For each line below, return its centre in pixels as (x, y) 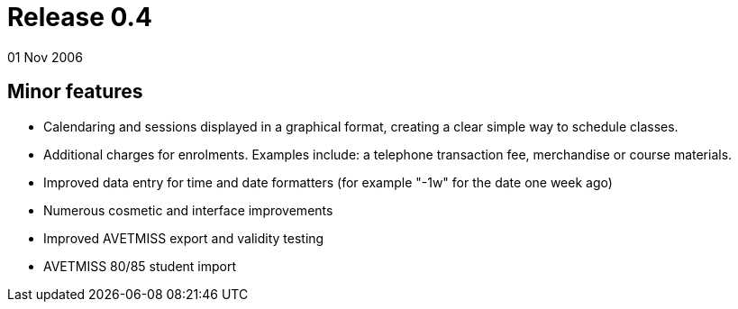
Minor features (75, 92)
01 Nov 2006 (45, 57)
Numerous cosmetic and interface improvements (188, 210)
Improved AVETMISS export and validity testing (184, 238)
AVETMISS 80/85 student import (140, 266)
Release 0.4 (80, 17)
